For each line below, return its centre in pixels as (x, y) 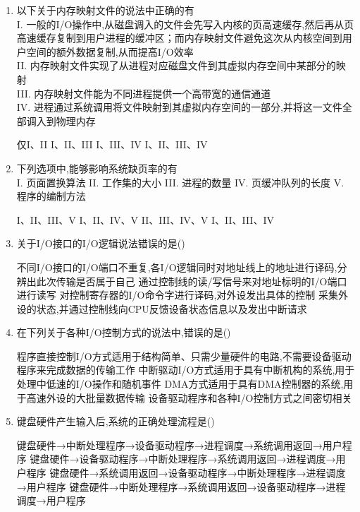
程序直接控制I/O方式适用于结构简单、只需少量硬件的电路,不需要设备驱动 (184, 356)
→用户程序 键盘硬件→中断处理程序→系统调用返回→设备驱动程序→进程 (181, 486)
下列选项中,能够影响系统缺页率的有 (97, 168)
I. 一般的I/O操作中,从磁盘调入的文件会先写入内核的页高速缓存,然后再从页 (185, 24)
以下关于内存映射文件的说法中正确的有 (105, 10)
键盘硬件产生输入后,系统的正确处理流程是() (116, 421)
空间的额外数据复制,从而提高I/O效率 (110, 51)
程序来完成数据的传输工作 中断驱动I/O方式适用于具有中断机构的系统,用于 (186, 370)
